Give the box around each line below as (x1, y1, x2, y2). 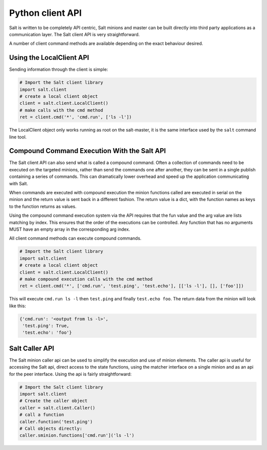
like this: (9, 303, 26, 309)
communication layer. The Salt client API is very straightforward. (9, 31, 140, 37)
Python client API (9, 7, 82, 18)
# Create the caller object (19, 398, 88, 404)
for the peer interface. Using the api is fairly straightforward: (9, 371, 132, 377)
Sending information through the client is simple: (9, 67, 108, 73)
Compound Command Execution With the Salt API (9, 147, 166, 155)
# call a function (19, 412, 64, 417)
